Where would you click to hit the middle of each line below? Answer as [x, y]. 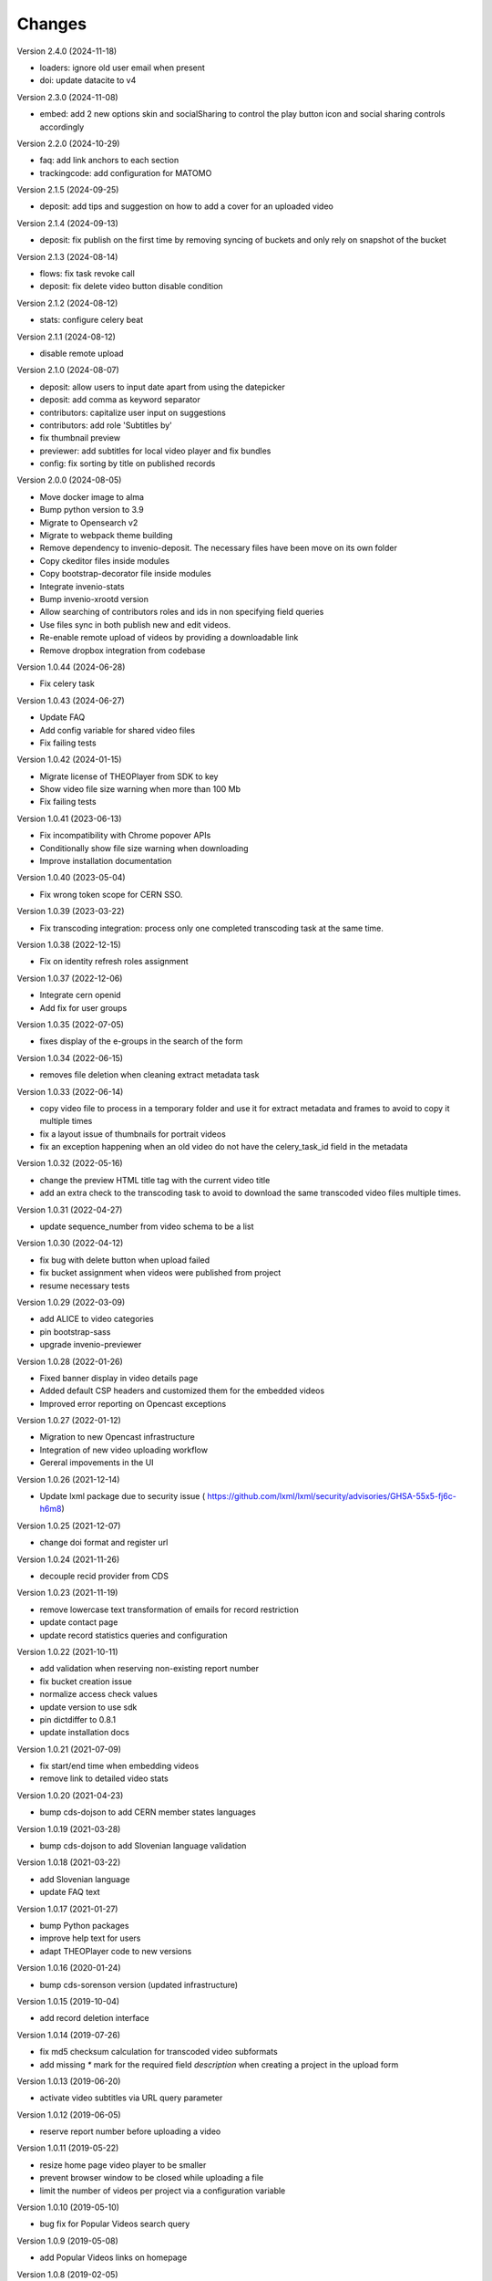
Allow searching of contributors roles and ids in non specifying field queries [182, 612]
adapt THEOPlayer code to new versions [116, 1951]
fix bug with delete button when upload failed [125, 1260]
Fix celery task [67, 683]
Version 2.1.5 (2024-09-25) [68, 190]
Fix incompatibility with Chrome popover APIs [125, 836]
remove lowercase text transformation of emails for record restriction [169, 1609]
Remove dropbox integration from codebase [123, 650]
